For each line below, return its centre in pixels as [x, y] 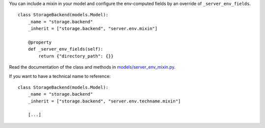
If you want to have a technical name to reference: [60, 76]
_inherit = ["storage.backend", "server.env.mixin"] [93, 29]
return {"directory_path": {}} [76, 56]
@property [40, 42]
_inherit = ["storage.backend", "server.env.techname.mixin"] [104, 101]
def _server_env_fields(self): [66, 49]
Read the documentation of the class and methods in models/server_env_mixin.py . [92, 67]
